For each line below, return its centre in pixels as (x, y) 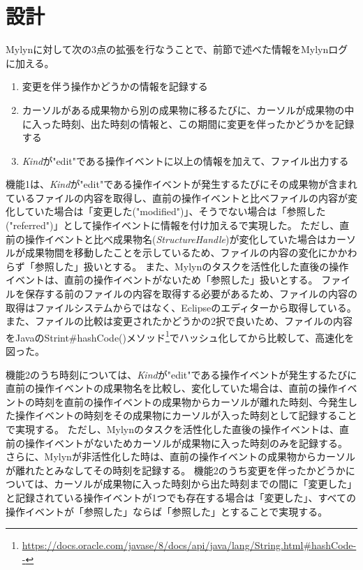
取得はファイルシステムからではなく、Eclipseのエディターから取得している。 (181, 307)
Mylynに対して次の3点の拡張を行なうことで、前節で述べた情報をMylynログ (177, 49)
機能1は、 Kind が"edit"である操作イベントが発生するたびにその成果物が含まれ (181, 184)
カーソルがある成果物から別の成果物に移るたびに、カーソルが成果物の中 (188, 109)
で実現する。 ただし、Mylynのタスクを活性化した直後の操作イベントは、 (172, 429)
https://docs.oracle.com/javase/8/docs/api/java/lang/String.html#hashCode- (189, 545)
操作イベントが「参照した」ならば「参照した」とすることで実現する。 (167, 511)
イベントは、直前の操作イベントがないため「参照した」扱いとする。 (162, 280)
